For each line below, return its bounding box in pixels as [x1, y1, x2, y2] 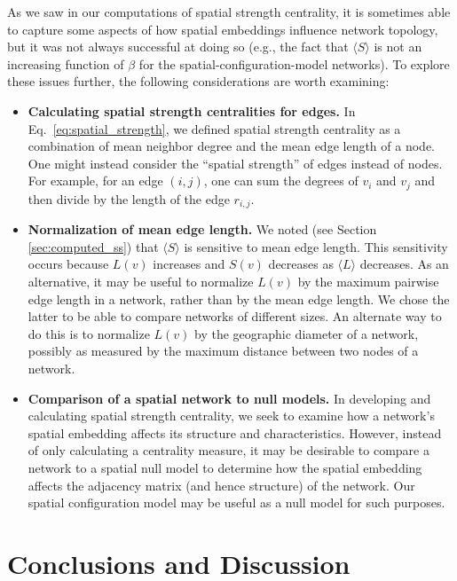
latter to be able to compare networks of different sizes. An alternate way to [28, 307, 442, 326]
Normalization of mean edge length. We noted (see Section [28, 220, 377, 239]
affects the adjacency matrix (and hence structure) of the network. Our [28, 475, 415, 494]
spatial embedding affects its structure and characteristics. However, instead [28, 423, 442, 442]
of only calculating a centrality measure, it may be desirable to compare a [28, 441, 429, 459]
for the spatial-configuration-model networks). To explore [138, 54, 450, 73]
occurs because [28, 255, 109, 273]
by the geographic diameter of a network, [194, 324, 419, 342]
